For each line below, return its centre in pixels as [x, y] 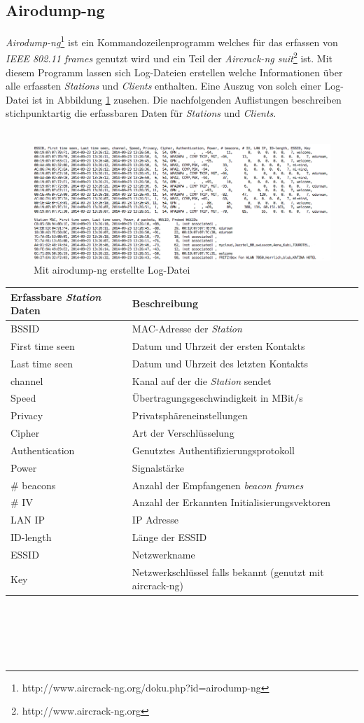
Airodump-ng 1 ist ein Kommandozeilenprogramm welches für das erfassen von [172, 41]
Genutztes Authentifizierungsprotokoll [213, 450]
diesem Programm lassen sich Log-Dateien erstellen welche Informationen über [174, 72]
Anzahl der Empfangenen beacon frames [218, 485]
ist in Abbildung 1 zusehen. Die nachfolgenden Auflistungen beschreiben [187, 99]
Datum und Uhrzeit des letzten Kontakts [220, 363]
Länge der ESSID [169, 537]
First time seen [43, 345]
